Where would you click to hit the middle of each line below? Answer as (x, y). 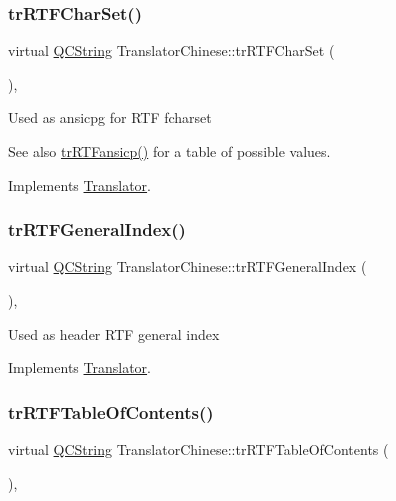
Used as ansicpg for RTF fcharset (110, 117)
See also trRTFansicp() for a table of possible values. (169, 151)
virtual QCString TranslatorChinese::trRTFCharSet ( (171, 50)
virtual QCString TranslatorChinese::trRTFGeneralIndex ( (187, 266)
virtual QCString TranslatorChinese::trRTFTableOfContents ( (198, 449)
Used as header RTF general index (114, 333)
